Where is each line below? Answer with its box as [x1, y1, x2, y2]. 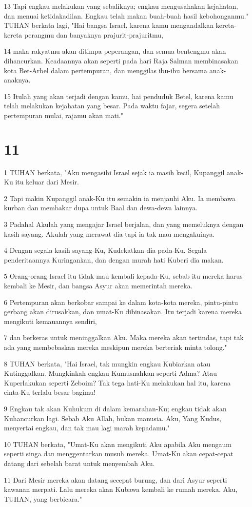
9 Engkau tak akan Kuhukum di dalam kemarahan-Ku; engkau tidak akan [4, 403, 227, 413]
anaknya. [4, 75, 31, 85]
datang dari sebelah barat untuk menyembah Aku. [4, 458, 155, 468]
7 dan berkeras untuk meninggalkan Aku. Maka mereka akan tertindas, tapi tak [4, 332, 244, 343]
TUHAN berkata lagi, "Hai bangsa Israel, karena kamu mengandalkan [4, 20, 214, 30]
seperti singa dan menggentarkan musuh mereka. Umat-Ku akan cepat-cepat [4, 448, 233, 459]
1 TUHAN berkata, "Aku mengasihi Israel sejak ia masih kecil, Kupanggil [4, 167, 225, 177]
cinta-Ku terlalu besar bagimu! [4, 387, 96, 397]
